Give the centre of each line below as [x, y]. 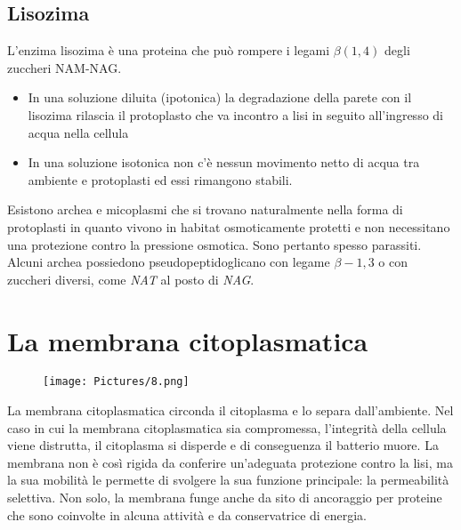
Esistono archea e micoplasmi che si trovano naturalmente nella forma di [205, 209]
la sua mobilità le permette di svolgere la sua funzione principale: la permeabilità [228, 480]
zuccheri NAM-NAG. [65, 67]
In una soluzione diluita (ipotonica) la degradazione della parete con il [220, 97]
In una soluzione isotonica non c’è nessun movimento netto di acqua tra [224, 162]
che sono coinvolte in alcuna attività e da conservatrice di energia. [187, 514]
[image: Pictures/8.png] [116, 382]
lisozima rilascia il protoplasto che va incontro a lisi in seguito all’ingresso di [235, 114]
